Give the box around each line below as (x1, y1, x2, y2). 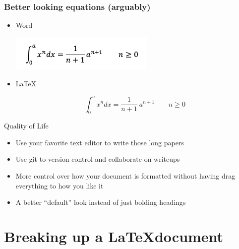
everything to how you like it (15, 180, 104, 190)
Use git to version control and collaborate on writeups (15, 154, 180, 164)
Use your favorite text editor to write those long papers (15, 137, 184, 147)
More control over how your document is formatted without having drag (15, 171, 236, 181)
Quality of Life (4, 121, 49, 131)
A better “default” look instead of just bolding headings (15, 197, 186, 207)
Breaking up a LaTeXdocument (4, 226, 224, 247)
